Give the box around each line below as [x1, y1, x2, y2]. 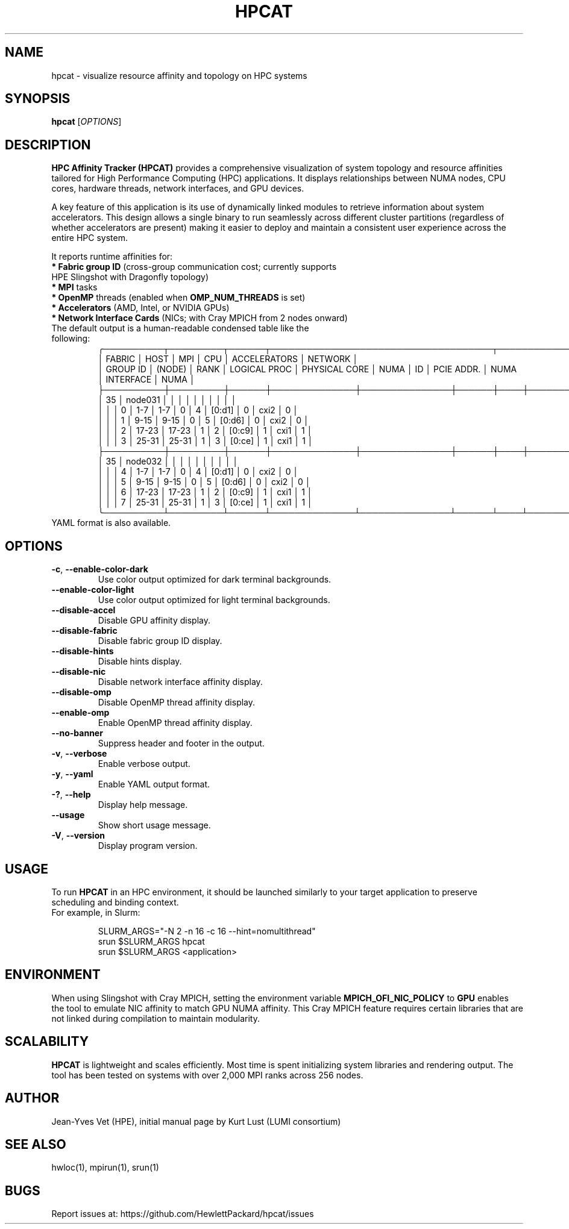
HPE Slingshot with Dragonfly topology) [51, 272, 209, 283]
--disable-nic [51, 666, 106, 677]
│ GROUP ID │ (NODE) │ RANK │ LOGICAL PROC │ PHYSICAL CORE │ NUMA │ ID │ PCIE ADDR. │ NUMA [98, 364, 517, 375]
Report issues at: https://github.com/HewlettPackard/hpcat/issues [51, 1209, 314, 1219]
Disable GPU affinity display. [98, 615, 210, 626]
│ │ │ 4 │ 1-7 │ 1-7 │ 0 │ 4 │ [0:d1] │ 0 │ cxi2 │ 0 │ [98, 466, 299, 477]
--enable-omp [51, 707, 110, 718]
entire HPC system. [51, 233, 128, 243]
